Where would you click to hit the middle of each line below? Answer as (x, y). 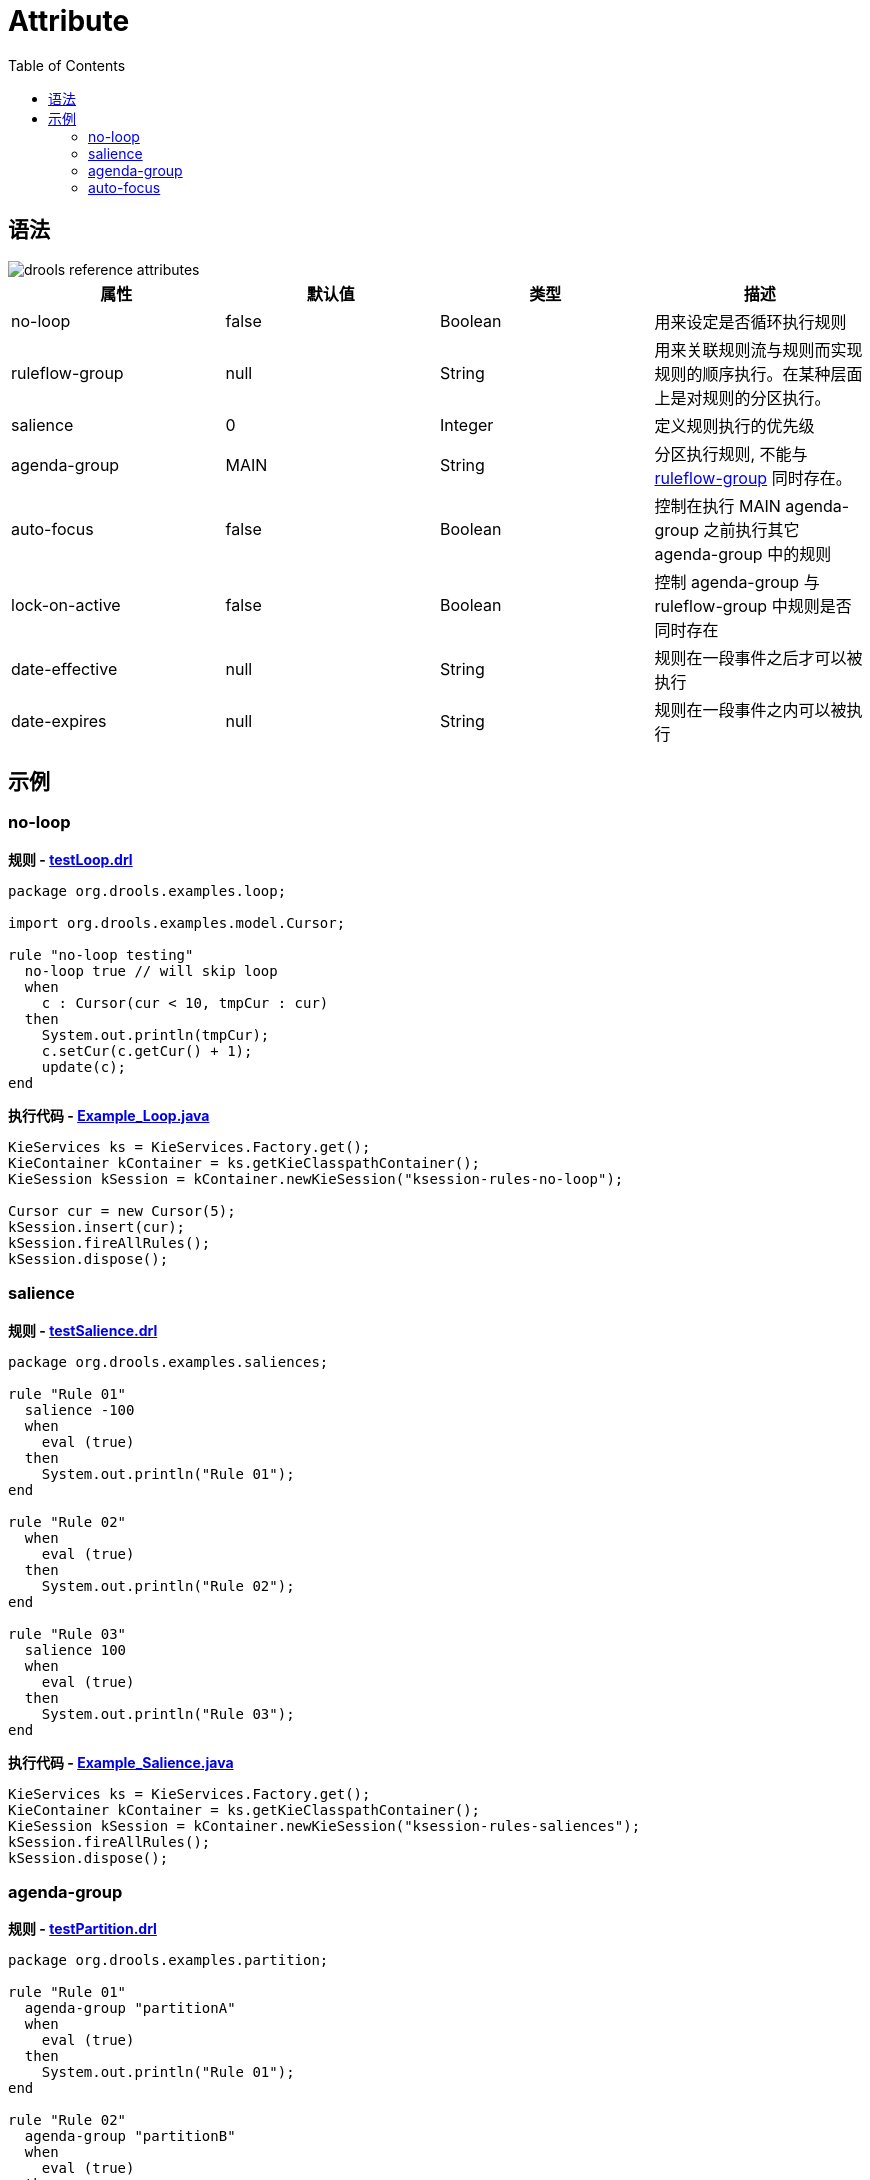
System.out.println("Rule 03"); (168, 1713)
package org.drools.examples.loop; (147, 890)
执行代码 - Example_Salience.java (121, 1762)
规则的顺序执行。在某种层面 (758, 373)
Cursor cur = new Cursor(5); (122, 1210)
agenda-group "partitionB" (130, 2136)
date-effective (64, 668)
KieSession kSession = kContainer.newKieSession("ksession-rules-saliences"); (324, 1825)
